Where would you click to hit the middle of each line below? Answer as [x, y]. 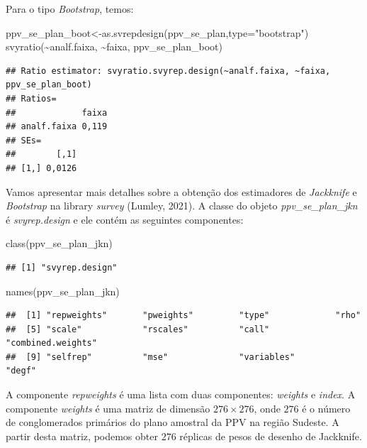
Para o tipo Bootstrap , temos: [70, 9]
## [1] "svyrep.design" [62, 267]
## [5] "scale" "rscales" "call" [138, 329]
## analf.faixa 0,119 [57, 127]
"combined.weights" [51, 343]
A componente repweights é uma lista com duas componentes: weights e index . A [181, 394]
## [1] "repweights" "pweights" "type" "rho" [183, 316]
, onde [267, 408]
